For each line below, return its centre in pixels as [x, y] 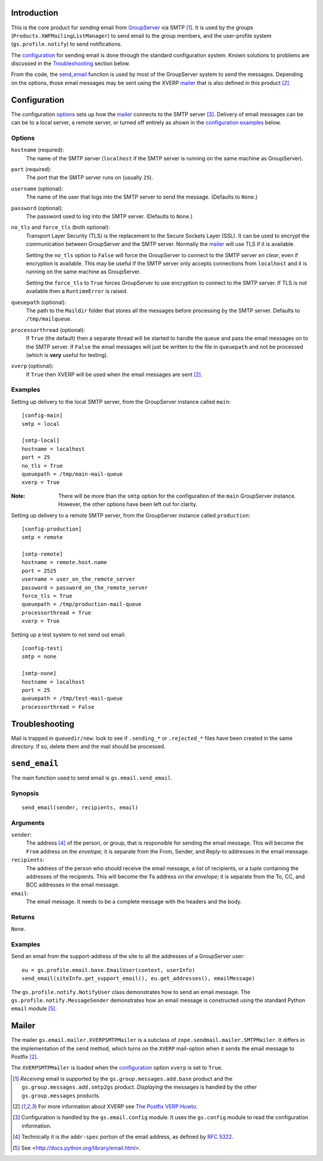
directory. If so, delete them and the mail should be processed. [88, 746]
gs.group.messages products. [61, 1095]
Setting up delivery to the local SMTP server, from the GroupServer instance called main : [121, 401]
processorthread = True [57, 613]
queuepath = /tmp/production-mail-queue [82, 604]
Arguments [28, 822]
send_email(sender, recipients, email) [80, 807]
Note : [18, 496]
